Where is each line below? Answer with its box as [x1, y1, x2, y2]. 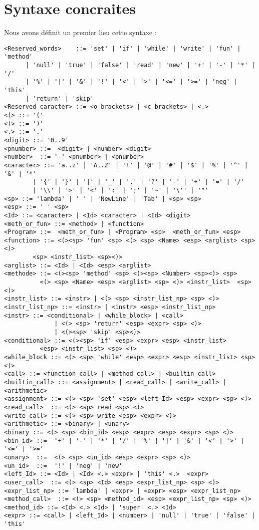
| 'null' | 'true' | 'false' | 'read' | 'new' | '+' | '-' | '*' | [25, 62, 255, 69]
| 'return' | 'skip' [25, 95, 94, 102]
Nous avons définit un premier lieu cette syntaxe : [4, 27, 157, 38]
